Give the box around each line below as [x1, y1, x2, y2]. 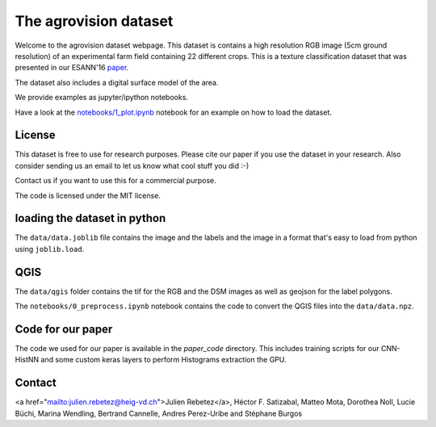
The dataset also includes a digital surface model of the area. [15, 77, 219, 87]
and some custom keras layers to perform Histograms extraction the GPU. [40, 355, 287, 365]
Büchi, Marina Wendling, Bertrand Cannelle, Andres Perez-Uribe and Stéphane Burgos [15, 408, 303, 418]
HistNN [15, 355, 40, 365]
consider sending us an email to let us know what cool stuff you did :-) [15, 161, 249, 170]
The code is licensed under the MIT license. [15, 190, 161, 200]
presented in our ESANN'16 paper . [15, 63, 129, 73]
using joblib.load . [15, 244, 85, 253]
